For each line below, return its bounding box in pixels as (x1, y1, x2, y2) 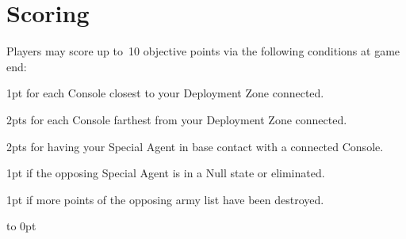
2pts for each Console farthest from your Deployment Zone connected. (6, 111, 347, 127)
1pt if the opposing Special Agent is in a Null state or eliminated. (6, 165, 325, 181)
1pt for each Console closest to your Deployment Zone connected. (6, 85, 324, 101)
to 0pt (6, 218, 36, 234)
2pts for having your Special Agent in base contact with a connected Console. (6, 138, 384, 154)
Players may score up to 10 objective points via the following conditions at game (6, 43, 400, 59)
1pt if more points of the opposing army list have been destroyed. (6, 191, 324, 207)
